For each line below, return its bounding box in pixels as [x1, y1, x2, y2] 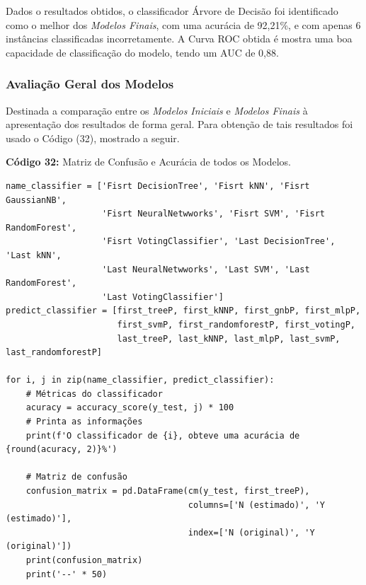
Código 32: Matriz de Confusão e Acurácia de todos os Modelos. [6, 154, 291, 169]
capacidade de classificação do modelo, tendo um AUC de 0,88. [6, 45, 279, 59]
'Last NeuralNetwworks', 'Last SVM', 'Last [102, 264, 310, 274]
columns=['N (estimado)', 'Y [188, 499, 326, 510]
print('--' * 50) [25, 569, 108, 579]
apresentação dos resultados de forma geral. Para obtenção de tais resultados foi [6, 117, 353, 132]
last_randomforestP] [6, 347, 103, 358]
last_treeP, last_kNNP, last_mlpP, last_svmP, [117, 333, 341, 344]
